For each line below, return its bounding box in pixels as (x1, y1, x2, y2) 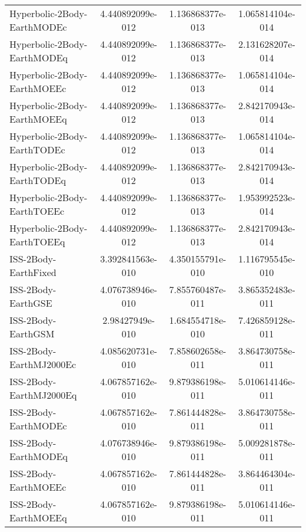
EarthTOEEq (9, 235, 65, 248)
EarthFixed (9, 265, 56, 279)
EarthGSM (9, 327, 55, 340)
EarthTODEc (9, 143, 65, 156)
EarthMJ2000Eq (9, 388, 77, 402)
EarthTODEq (9, 173, 66, 187)
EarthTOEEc (9, 204, 65, 218)
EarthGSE (9, 296, 52, 310)
